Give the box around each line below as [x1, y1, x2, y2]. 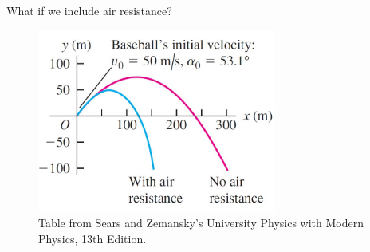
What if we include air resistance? [6, 2, 172, 18]
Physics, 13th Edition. [38, 230, 147, 246]
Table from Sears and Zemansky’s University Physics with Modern [38, 215, 364, 231]
